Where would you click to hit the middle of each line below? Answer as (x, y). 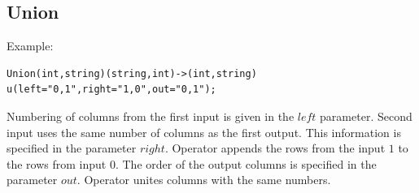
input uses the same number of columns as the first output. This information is (204, 132)
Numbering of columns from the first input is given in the (151, 116)
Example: (30, 46)
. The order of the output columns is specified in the (246, 163)
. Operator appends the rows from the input (275, 148)
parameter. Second (366, 116)
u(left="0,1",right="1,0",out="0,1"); (111, 90)
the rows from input (57, 163)
